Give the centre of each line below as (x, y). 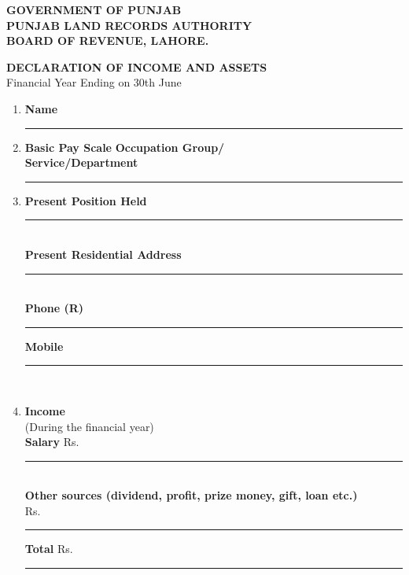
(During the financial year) (89, 426)
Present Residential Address (103, 254)
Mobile (44, 346)
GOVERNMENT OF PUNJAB (94, 9)
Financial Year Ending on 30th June (94, 82)
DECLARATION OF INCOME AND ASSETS (137, 66)
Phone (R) (54, 308)
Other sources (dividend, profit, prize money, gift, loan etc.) (191, 495)
